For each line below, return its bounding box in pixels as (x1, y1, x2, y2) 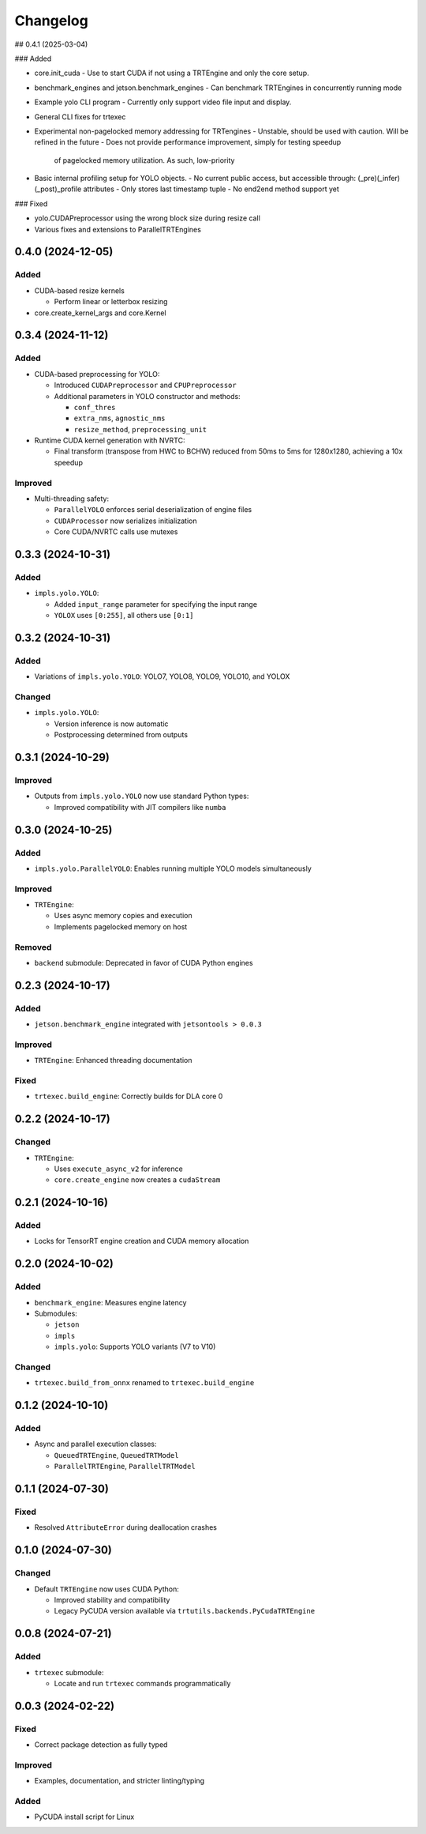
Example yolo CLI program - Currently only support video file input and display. (34, 97, 292, 107)
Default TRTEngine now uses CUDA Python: (34, 1584, 179, 1594)
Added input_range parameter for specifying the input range (54, 599, 258, 608)
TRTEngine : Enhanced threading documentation (34, 1056, 192, 1065)
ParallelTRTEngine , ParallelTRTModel (54, 1462, 196, 1471)
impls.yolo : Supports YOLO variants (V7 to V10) (54, 1342, 216, 1351)
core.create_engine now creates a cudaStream (54, 1175, 221, 1184)
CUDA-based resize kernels (34, 285, 125, 296)
